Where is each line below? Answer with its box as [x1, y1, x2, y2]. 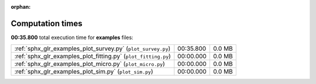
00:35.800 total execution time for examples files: [11, 34, 134, 41]
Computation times [11, 18, 83, 29]
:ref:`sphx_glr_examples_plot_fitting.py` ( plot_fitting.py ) [14, 52, 171, 61]
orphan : [11, 3, 31, 10]
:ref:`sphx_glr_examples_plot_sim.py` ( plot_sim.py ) [14, 68, 153, 76]
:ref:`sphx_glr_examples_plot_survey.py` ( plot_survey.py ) [14, 44, 171, 52]
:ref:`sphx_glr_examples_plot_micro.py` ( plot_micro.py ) [14, 60, 165, 68]
